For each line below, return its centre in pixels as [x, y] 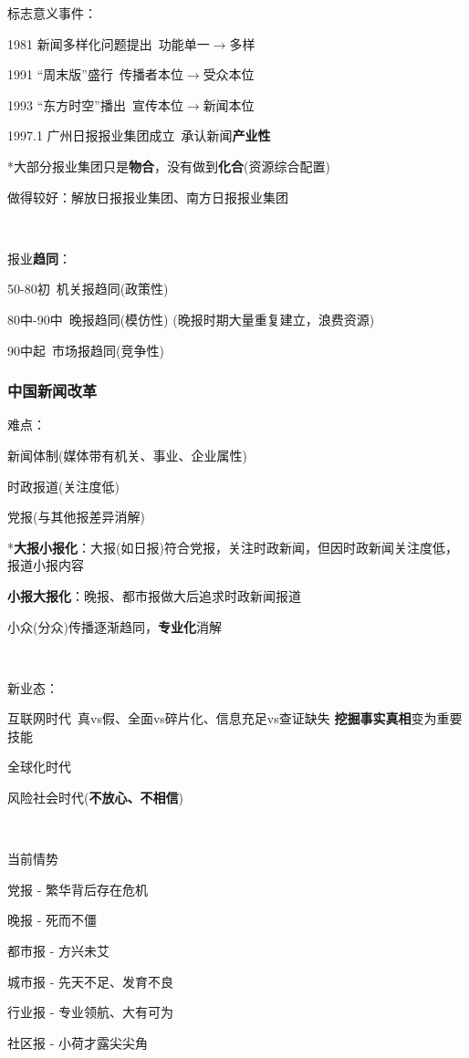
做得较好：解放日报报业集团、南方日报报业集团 [148, 197]
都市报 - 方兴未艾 [58, 951]
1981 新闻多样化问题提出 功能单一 [109, 43]
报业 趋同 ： [39, 258]
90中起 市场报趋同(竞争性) [86, 350]
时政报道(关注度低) [63, 486]
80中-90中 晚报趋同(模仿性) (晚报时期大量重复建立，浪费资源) [191, 319]
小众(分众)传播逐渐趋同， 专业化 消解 [115, 626]
